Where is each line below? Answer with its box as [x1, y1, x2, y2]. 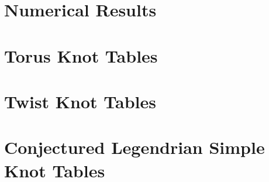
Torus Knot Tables [4, 43, 158, 67]
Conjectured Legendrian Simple [4, 135, 265, 159]
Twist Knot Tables [4, 89, 156, 113]
